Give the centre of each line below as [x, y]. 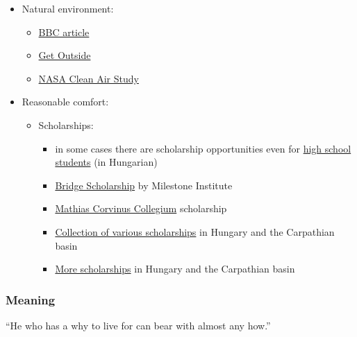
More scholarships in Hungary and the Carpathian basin [175, 269]
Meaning [31, 299]
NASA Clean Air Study [89, 78]
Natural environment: [68, 8]
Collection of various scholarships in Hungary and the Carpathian [195, 231]
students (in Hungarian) [106, 162]
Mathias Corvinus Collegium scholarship [141, 208]
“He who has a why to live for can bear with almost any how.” [138, 325]
